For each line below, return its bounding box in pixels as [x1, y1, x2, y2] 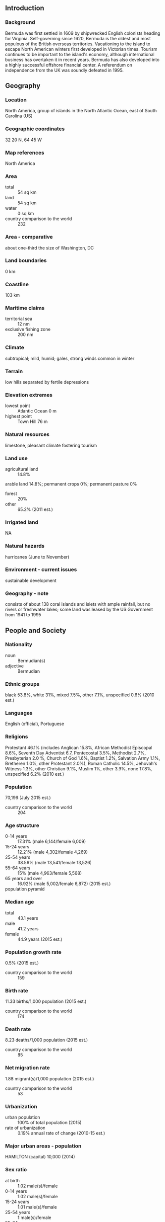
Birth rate [5, 987, 28, 994]
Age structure [5, 822, 40, 829]
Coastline [5, 281, 29, 288]
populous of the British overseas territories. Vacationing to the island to [5, 41, 151, 47]
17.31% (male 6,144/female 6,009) [17, 838, 86, 844]
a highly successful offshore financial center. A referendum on [5, 62, 132, 68]
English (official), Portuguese [5, 721, 64, 727]
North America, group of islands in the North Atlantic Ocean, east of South [5, 108, 157, 114]
